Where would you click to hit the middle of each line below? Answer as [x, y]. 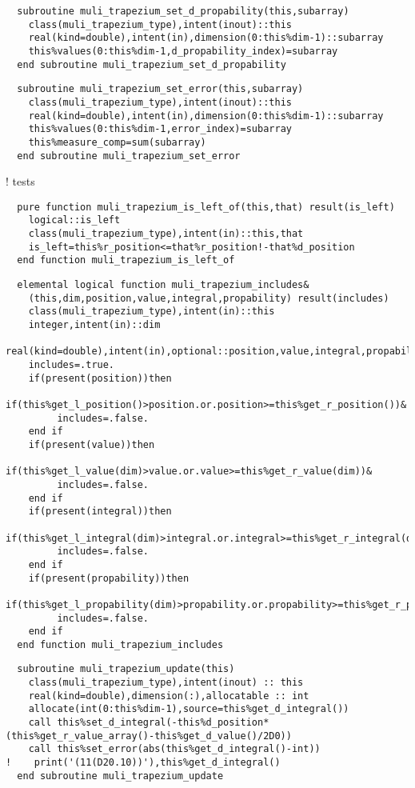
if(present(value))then [92, 444]
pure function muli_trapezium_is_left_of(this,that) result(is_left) [206, 207]
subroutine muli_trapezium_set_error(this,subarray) [160, 89]
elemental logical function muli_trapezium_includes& [163, 285]
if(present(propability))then [109, 578]
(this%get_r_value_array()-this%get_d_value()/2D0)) [149, 736]
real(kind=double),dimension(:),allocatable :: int [169, 696]
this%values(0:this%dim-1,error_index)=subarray [160, 129]
